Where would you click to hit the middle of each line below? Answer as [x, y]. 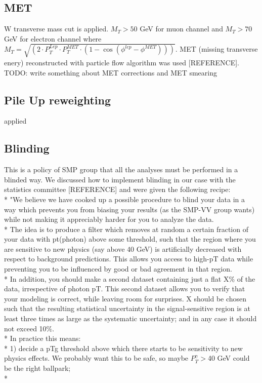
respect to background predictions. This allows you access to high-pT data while [129, 259]
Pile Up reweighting [58, 100]
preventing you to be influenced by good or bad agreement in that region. [118, 269]
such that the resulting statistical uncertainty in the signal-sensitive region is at [127, 308]
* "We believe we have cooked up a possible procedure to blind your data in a [125, 199]
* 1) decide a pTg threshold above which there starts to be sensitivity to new [123, 348]
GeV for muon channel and [181, 29]
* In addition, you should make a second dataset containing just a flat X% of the [130, 278]
